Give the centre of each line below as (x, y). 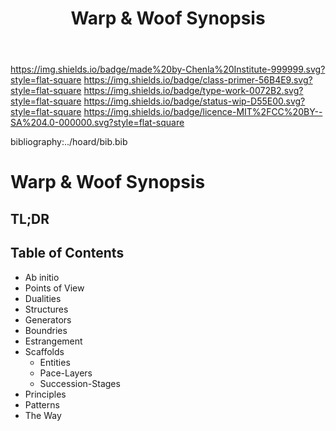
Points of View (54, 288)
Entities (55, 362)
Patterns (42, 404)
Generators (48, 319)
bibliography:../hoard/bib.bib (69, 142)
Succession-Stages (80, 383)
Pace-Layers (66, 373)
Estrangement (53, 341)
